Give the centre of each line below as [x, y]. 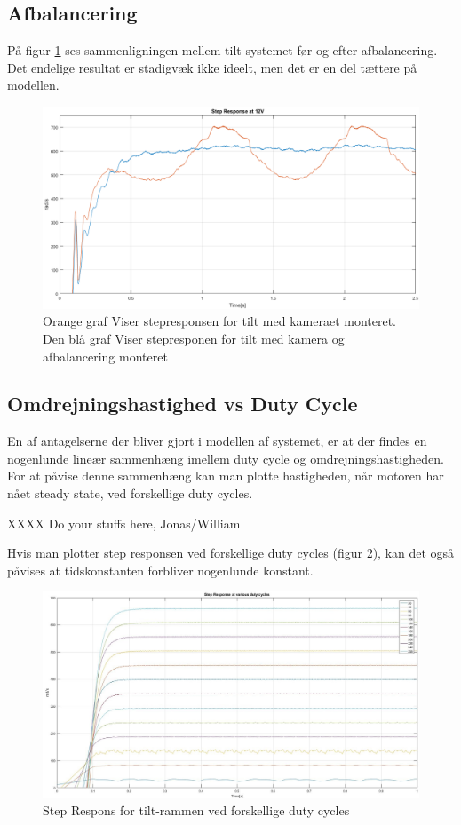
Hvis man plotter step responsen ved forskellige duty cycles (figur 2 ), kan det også [231, 553]
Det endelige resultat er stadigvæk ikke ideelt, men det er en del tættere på [212, 67]
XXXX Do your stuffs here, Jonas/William [124, 523]
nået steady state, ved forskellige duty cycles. [130, 493]
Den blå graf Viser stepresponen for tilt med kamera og [194, 338]
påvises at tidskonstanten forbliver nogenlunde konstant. [160, 570]
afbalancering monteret [105, 356]
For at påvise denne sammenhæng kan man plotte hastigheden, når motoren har [226, 476]
